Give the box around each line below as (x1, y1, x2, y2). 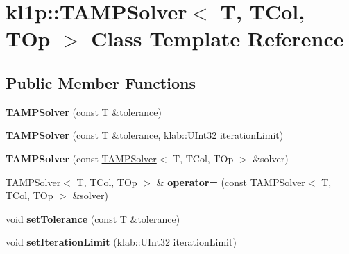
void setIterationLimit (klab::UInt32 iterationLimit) (6, 235, 237, 249)
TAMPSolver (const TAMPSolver (6, 151, 157, 165)
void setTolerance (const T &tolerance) (6, 211, 180, 226)
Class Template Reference (91, 24, 344, 53)
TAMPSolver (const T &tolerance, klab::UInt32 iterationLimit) (6, 128, 284, 142)
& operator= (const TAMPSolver (156, 174, 305, 189)
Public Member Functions (6, 71, 196, 93)
